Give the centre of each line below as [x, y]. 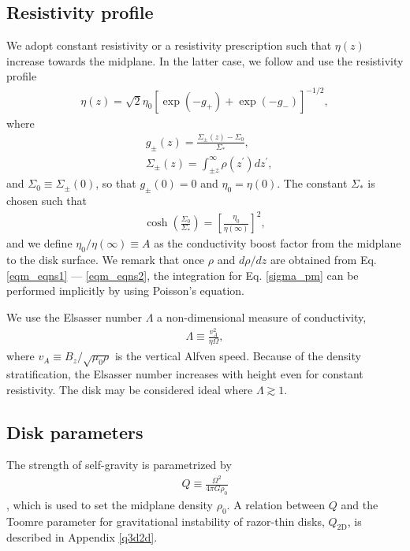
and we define [39, 243]
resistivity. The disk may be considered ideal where [130, 389]
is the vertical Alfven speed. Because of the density [238, 356]
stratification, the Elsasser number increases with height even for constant [185, 374]
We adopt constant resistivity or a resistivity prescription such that [169, 45]
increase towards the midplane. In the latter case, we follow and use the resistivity [205, 60]
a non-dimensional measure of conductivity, [262, 316]
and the [360, 504]
